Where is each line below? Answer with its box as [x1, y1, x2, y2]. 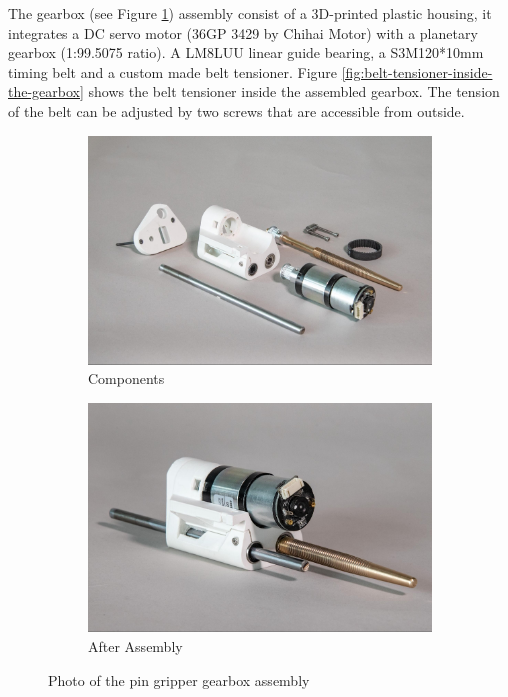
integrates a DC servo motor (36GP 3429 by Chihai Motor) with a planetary [8, 22, 478, 43]
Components [88, 368, 165, 389]
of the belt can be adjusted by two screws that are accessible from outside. [8, 100, 465, 121]
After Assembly [88, 636, 183, 656]
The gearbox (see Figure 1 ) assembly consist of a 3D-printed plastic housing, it [8, 3, 492, 23]
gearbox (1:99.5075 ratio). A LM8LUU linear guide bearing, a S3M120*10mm [8, 42, 484, 63]
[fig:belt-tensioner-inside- [341, 61, 493, 82]
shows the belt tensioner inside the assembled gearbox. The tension [88, 81, 500, 102]
